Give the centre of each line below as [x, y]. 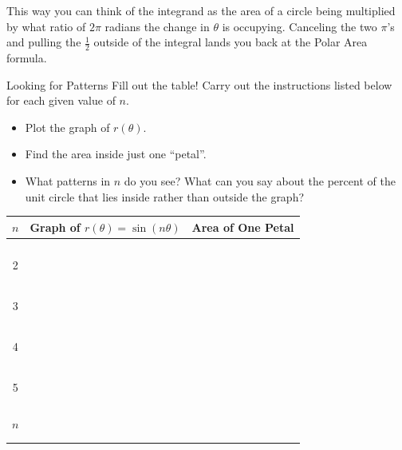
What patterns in [68, 180]
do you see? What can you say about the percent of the [260, 180]
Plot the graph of [67, 127]
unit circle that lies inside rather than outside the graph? [165, 196]
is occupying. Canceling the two [300, 26]
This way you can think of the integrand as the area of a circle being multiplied [201, 10]
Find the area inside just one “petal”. [116, 154]
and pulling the [44, 42]
